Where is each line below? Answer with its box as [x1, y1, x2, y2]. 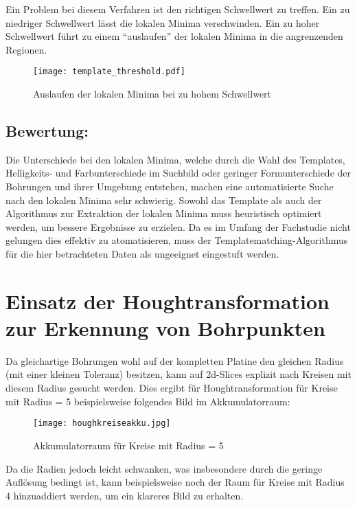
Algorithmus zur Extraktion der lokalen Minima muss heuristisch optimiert [5, 206, 322, 221]
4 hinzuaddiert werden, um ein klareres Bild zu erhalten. [5, 488, 244, 502]
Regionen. [5, 42, 47, 56]
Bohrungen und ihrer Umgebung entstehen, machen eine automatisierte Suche [5, 179, 334, 194]
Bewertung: [5, 120, 89, 142]
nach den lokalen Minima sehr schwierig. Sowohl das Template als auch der [5, 192, 322, 207]
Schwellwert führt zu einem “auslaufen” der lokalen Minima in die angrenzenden [5, 29, 343, 43]
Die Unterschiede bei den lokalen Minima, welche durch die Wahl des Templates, [5, 152, 345, 166]
